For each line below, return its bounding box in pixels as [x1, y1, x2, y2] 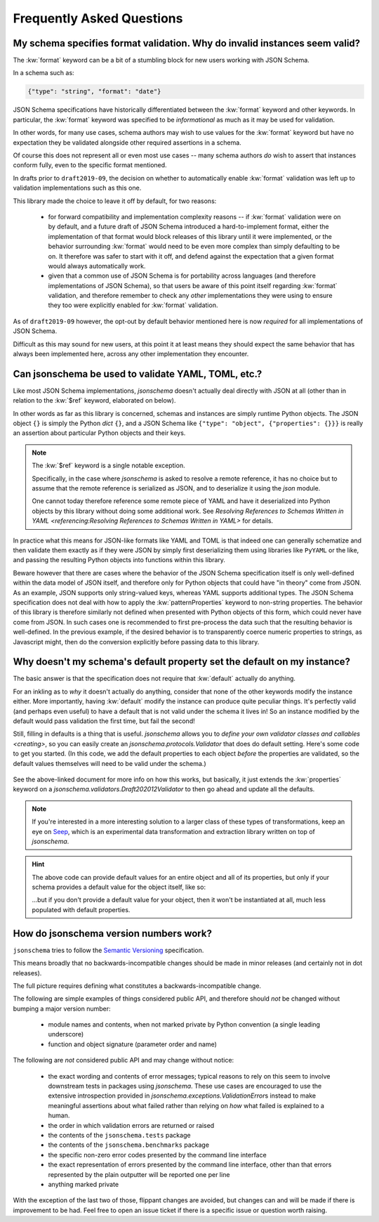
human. [48, 1111, 70, 1120]
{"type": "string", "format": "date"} [27, 88, 161, 96]
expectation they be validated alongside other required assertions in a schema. [13, 138, 241, 147]
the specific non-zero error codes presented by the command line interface [48, 1150, 267, 1159]
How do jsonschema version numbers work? [13, 928, 212, 940]
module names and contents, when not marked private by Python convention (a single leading [48, 1020, 321, 1029]
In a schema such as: [13, 69, 74, 77]
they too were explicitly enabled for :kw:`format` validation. [48, 301, 218, 309]
